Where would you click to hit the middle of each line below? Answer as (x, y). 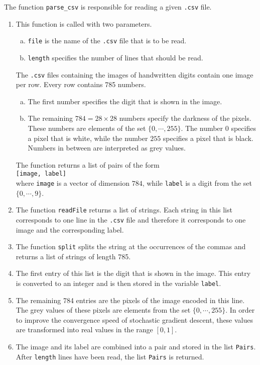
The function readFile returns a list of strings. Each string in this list (124, 210)
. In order (240, 310)
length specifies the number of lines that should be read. (115, 57)
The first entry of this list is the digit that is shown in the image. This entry (133, 273)
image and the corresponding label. (70, 229)
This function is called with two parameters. (84, 23)
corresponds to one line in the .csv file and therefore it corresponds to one (131, 219)
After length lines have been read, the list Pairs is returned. (110, 356)
